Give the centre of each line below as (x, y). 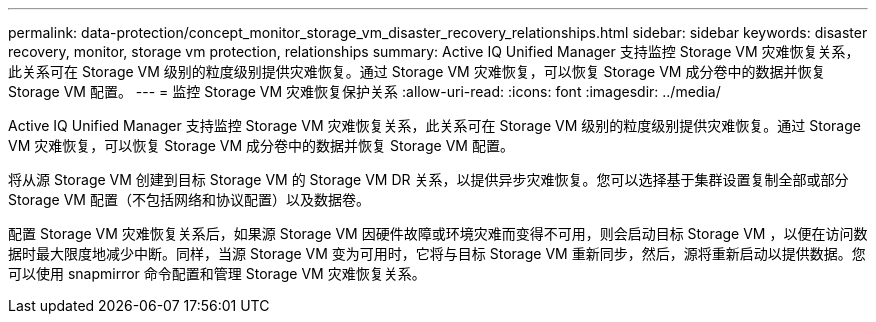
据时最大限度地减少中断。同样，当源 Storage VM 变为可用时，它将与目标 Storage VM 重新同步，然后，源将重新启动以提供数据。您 (437, 253)
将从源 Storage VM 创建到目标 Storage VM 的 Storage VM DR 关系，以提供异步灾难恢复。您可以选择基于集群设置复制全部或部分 (428, 179)
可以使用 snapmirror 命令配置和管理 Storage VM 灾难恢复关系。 (217, 273)
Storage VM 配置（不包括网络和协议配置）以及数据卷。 (189, 199)
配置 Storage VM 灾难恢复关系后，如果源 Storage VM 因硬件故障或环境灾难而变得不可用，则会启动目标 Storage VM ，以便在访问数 (438, 233)
